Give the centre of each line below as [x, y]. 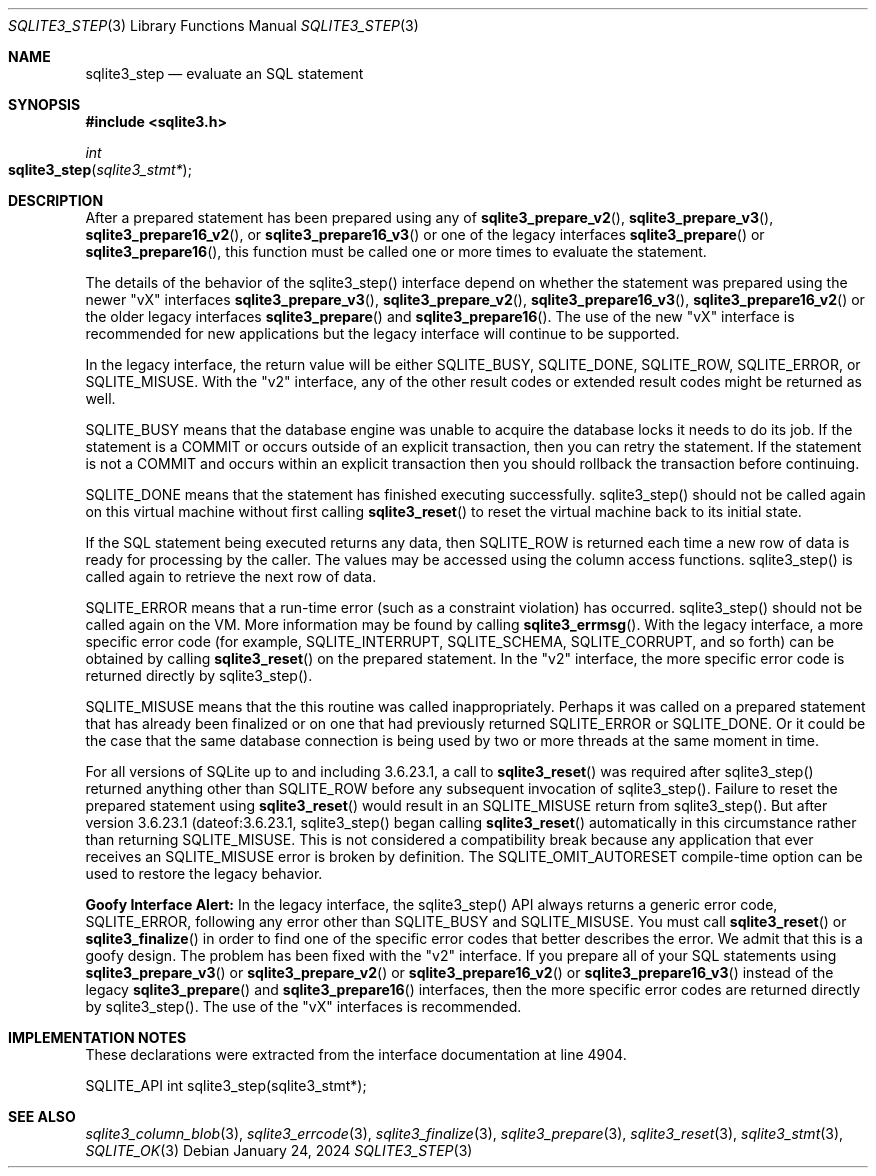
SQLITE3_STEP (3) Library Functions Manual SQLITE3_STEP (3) [213, 25]
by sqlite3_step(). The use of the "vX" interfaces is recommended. [303, 1006]
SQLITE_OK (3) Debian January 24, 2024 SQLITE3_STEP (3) [279, 1150]
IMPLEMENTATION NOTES [97, 1037]
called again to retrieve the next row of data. [231, 576]
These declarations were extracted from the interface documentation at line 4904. [356, 1054]
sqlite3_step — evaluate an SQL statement [224, 73]
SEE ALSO [42, 1116]
